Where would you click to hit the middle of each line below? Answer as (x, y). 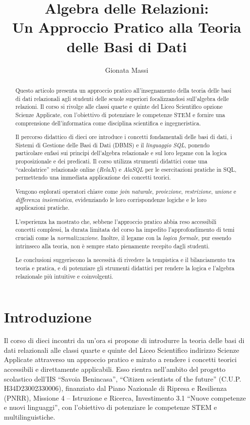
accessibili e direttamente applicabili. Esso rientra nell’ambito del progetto (115, 369)
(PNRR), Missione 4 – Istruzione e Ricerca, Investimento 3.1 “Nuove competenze (125, 397)
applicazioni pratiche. (42, 208)
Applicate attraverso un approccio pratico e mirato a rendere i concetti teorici (120, 359)
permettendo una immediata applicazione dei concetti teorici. (93, 177)
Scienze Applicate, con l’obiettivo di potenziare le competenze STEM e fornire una (120, 114)
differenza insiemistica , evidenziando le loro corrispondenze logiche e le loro (111, 199)
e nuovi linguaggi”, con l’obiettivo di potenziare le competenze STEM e (110, 407)
